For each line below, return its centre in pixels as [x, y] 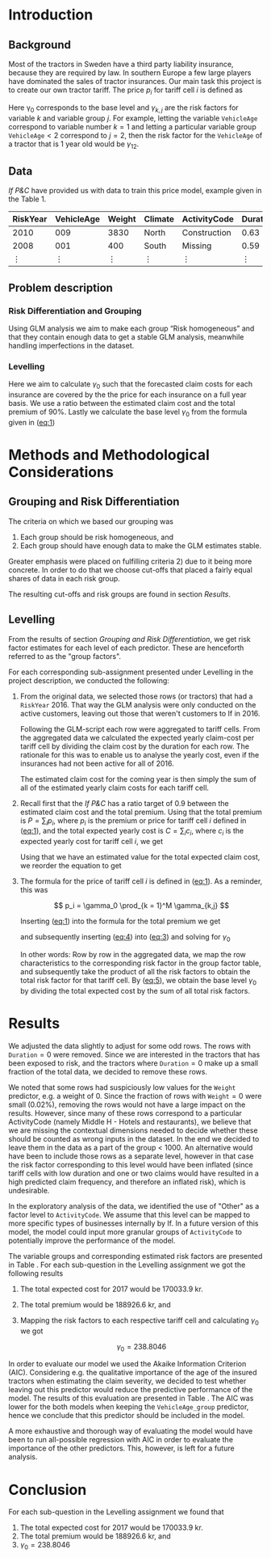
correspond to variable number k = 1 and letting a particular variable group [132, 126]
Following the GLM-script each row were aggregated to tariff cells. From [140, 728]
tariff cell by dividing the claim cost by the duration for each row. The [135, 746]
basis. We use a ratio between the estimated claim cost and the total [122, 403]
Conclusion [48, 1490]
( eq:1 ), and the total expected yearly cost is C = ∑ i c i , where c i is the [132, 832]
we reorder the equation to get [71, 866]
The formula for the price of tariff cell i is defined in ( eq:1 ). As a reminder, [141, 881]
